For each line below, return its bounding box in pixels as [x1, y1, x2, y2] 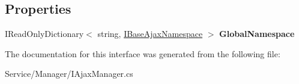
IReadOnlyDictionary [5, 27, 84, 40]
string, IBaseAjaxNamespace [97, 27, 203, 40]
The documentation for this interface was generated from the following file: [5, 47, 280, 60]
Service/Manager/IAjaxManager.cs [5, 67, 133, 80]
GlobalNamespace [219, 27, 295, 40]
